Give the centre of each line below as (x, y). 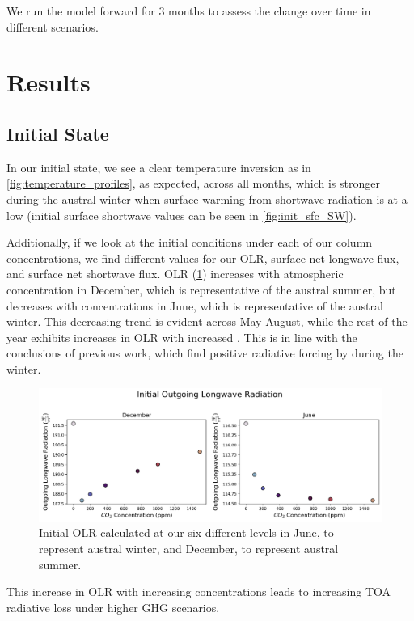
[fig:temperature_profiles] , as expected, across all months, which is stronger (193, 183)
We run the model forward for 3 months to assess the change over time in (189, 11)
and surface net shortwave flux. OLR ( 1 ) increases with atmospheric (175, 274)
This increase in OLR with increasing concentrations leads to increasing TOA (199, 591)
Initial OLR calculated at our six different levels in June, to (186, 532)
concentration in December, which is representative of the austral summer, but (201, 289)
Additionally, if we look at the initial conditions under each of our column (190, 242)
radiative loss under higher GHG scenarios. (113, 607)
